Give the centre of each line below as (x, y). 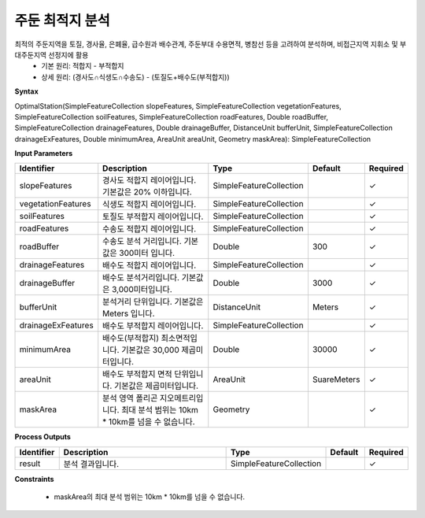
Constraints (34, 479)
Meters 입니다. (129, 313)
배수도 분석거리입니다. (141, 278)
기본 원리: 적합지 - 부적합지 (83, 66)
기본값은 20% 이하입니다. (147, 192)
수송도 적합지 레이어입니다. (150, 229)
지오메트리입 (181, 398)
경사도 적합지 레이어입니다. (150, 180)
